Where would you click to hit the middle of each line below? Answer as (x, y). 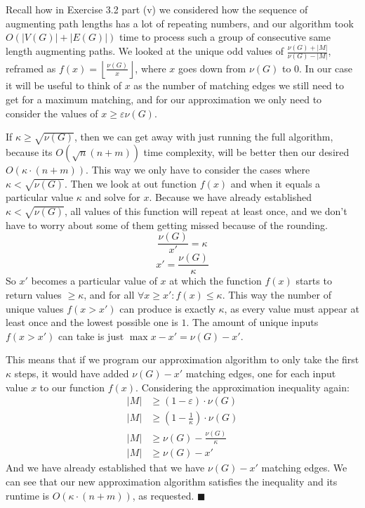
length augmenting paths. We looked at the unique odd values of (145, 51)
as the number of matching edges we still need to (239, 85)
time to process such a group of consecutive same (225, 37)
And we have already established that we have (105, 468)
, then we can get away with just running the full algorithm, (204, 137)
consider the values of (52, 113)
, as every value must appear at (292, 308)
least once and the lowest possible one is (92, 322)
